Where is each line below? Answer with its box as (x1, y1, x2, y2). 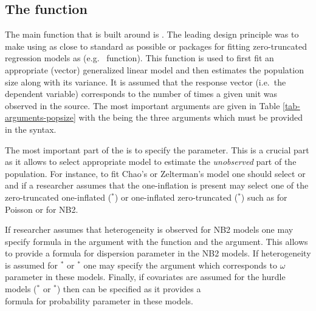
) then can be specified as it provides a (57, 283, 201, 295)
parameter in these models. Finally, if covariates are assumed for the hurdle (5, 270, 286, 283)
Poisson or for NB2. (5, 202, 78, 215)
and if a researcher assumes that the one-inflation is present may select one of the (5, 179, 309, 192)
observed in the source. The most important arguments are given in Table (5, 99, 280, 112)
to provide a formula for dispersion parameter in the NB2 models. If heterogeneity (5, 247, 311, 259)
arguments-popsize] (5, 111, 76, 124)
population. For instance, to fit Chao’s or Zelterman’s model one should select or (5, 167, 306, 179)
